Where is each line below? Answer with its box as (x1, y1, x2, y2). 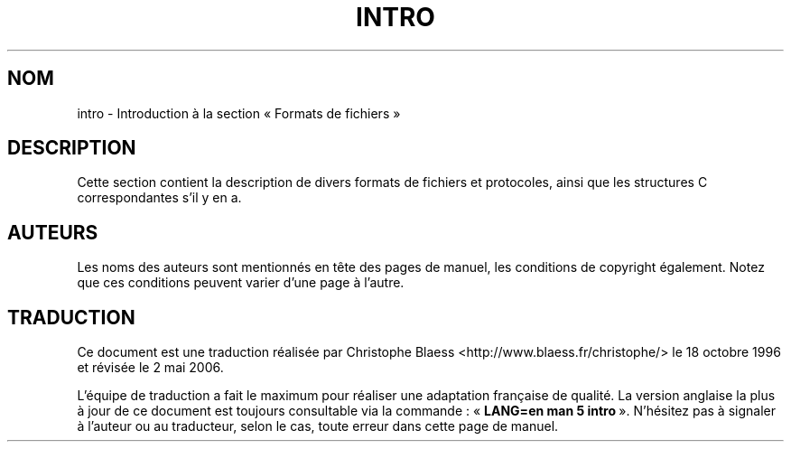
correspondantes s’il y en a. (77, 190, 242, 206)
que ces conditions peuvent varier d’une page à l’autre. (77, 275, 405, 291)
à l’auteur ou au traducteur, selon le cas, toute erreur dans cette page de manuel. (77, 418, 559, 435)
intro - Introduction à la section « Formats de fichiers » (77, 105, 401, 121)
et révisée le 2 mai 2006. (77, 360, 224, 376)
